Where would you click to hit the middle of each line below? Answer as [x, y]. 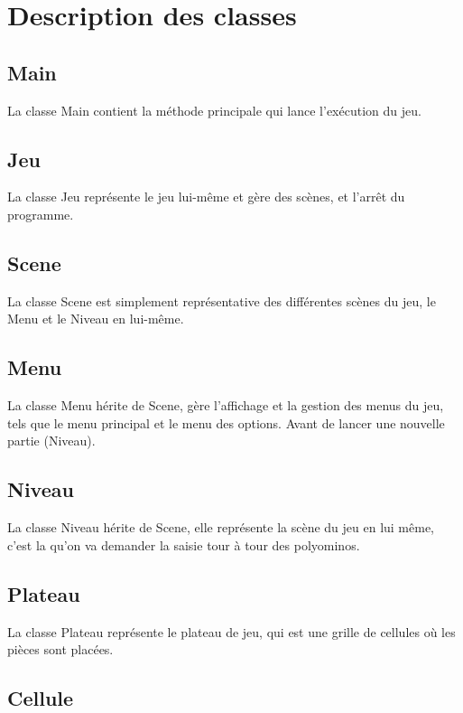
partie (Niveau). [51, 441]
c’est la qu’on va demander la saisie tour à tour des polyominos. [184, 544]
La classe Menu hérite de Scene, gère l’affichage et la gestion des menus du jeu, [226, 405]
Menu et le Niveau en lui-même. [96, 319]
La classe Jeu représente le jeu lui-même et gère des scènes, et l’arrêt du [206, 197]
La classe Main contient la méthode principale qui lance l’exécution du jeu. [214, 110]
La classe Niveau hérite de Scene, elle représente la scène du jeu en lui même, [221, 527]
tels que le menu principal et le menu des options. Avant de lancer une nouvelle [226, 422]
